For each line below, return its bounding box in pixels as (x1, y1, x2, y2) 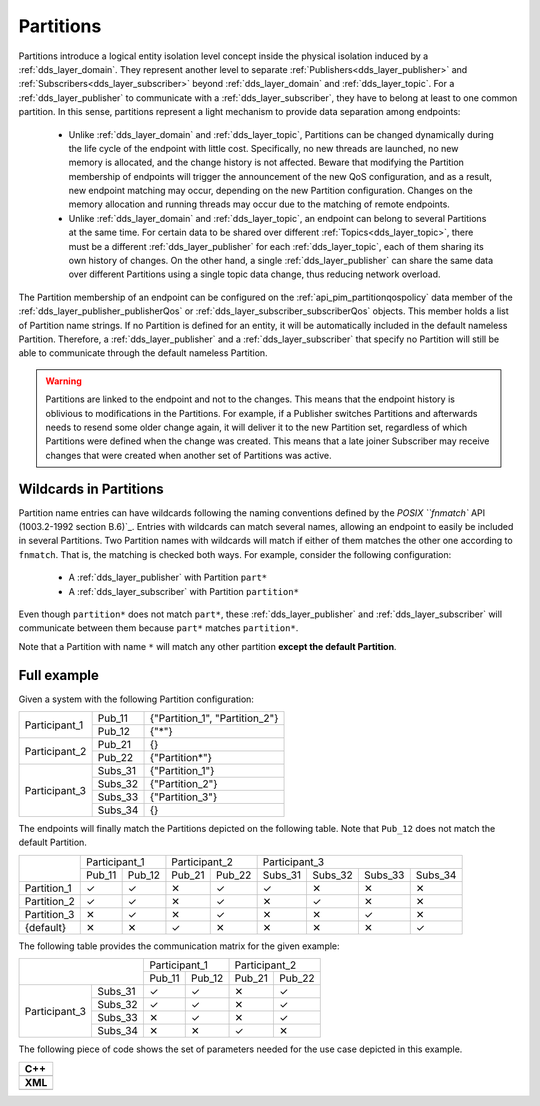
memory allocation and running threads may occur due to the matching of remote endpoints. (68, 198, 450, 210)
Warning (45, 375, 82, 387)
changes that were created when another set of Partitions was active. (45, 449, 332, 461)
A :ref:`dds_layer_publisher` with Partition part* (68, 571, 268, 584)
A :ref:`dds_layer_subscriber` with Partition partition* (68, 585, 300, 597)
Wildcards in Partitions (18, 480, 164, 497)
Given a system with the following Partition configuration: (18, 693, 255, 705)
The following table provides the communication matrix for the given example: (18, 940, 340, 952)
